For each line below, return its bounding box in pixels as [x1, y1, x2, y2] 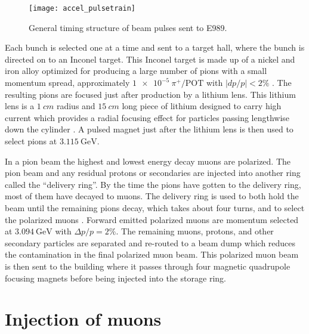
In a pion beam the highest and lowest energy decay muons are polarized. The [5, 154, 291, 167]
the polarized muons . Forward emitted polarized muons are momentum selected [5, 213, 299, 225]
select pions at [5, 135, 57, 147]
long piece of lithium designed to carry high [122, 100, 282, 112]
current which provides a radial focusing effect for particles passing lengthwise [5, 111, 290, 123]
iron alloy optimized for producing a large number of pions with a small [5, 64, 267, 77]
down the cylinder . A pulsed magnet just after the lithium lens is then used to [5, 123, 293, 135]
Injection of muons [5, 307, 162, 331]
